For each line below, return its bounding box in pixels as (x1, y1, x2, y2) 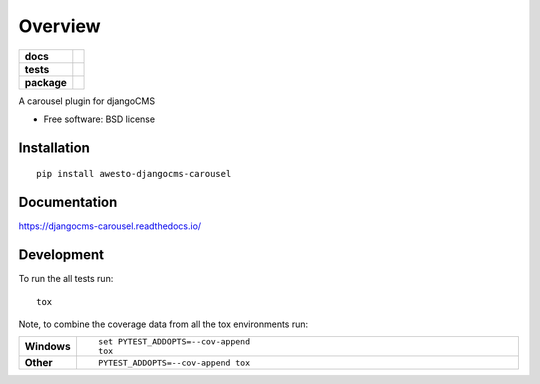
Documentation (18, 194, 118, 211)
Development (18, 246, 105, 264)
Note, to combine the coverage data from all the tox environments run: (18, 318, 309, 330)
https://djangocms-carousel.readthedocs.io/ (18, 220, 202, 232)
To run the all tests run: (18, 273, 114, 285)
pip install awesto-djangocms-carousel (36, 168, 232, 180)
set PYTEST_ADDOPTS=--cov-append (98, 336, 250, 347)
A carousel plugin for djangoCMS (18, 95, 155, 107)
